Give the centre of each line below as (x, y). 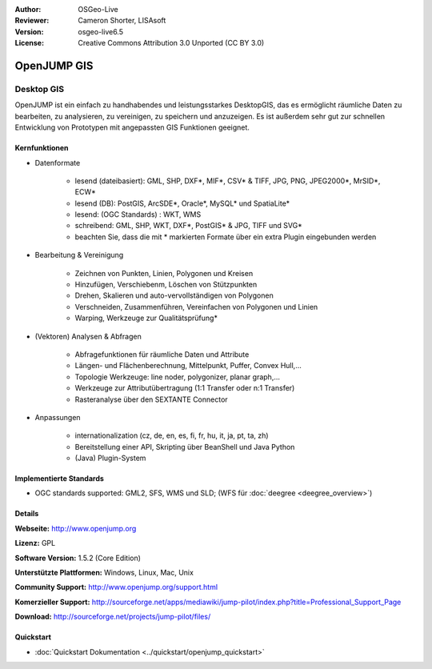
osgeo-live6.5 (101, 31)
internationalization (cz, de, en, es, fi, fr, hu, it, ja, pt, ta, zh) (172, 435)
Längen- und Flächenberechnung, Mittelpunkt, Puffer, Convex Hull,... (188, 366)
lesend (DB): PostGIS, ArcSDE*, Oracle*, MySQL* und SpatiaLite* (182, 203)
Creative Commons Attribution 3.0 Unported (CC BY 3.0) (171, 43)
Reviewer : (32, 21)
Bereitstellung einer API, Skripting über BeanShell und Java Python (185, 447)
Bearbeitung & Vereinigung (79, 255)
